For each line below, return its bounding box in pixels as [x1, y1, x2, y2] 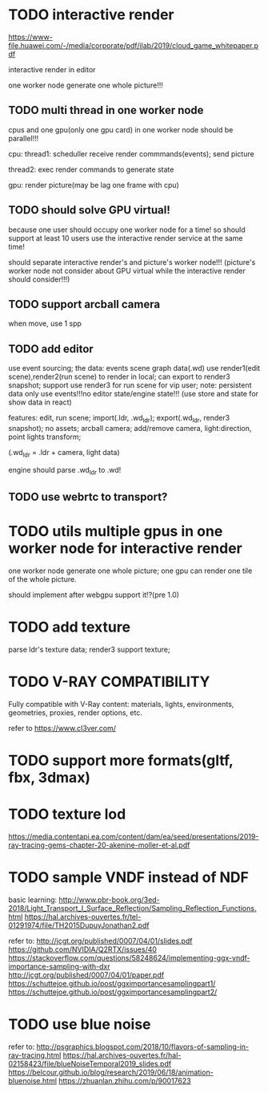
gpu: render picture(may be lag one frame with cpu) [8, 180, 180, 189]
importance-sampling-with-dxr [8, 961, 110, 971]
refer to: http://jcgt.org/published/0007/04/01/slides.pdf [8, 936, 193, 945]
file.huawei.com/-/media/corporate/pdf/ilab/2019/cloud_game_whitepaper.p [8, 40, 258, 50]
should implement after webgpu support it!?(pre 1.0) [8, 590, 180, 599]
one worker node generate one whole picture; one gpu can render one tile [8, 566, 253, 575]
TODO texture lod [8, 805, 126, 823]
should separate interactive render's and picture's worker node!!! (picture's [8, 257, 256, 266]
